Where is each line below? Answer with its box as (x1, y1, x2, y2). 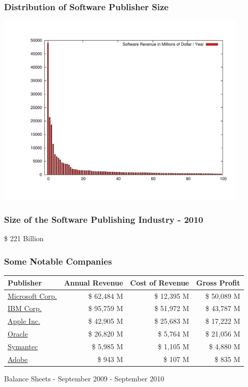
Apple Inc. (8, 316, 40, 326)
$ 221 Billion (4, 233, 44, 244)
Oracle (8, 328, 28, 339)
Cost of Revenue (130, 277, 189, 288)
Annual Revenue (64, 277, 123, 288)
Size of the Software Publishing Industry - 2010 (4, 213, 204, 226)
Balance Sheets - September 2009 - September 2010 (4, 373, 164, 383)
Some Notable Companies (4, 254, 112, 267)
